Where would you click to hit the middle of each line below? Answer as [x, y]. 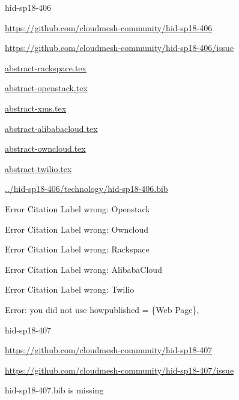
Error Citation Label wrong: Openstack [77, 208]
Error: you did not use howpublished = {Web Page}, [102, 309]
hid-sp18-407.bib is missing [54, 390]
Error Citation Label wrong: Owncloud [77, 229]
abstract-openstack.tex [46, 88]
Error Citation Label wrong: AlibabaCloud [83, 269]
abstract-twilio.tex [38, 168]
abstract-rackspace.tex [46, 67]
